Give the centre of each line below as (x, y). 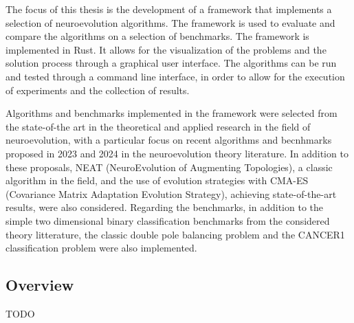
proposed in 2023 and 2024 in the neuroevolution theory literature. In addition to (177, 153)
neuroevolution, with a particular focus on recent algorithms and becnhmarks (169, 140)
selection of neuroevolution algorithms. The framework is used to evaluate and (170, 22)
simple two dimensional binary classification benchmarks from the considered (168, 220)
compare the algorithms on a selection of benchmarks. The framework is (157, 36)
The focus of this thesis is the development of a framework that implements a (169, 9)
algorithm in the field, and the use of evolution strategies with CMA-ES (157, 180)
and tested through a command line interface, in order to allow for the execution (175, 76)
